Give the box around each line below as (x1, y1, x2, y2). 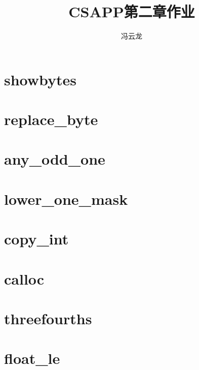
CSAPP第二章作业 (68, 1, 195, 22)
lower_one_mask (4, 188, 128, 209)
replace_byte (4, 109, 98, 130)
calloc (4, 268, 45, 289)
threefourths (4, 307, 92, 328)
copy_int (4, 228, 69, 249)
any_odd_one (4, 148, 105, 169)
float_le (4, 348, 60, 368)
